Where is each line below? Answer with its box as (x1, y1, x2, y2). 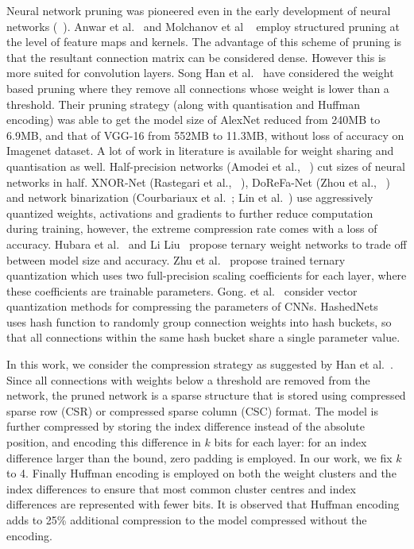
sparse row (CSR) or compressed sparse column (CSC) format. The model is (6, 402, 378, 419)
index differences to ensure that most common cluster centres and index (6, 480, 356, 497)
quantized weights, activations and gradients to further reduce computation (6, 204, 373, 221)
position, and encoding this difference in (6, 434, 201, 450)
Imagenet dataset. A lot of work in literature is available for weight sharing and (6, 142, 394, 159)
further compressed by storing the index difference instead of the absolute (6, 418, 365, 435)
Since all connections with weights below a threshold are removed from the (6, 371, 370, 388)
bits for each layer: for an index (214, 434, 367, 450)
